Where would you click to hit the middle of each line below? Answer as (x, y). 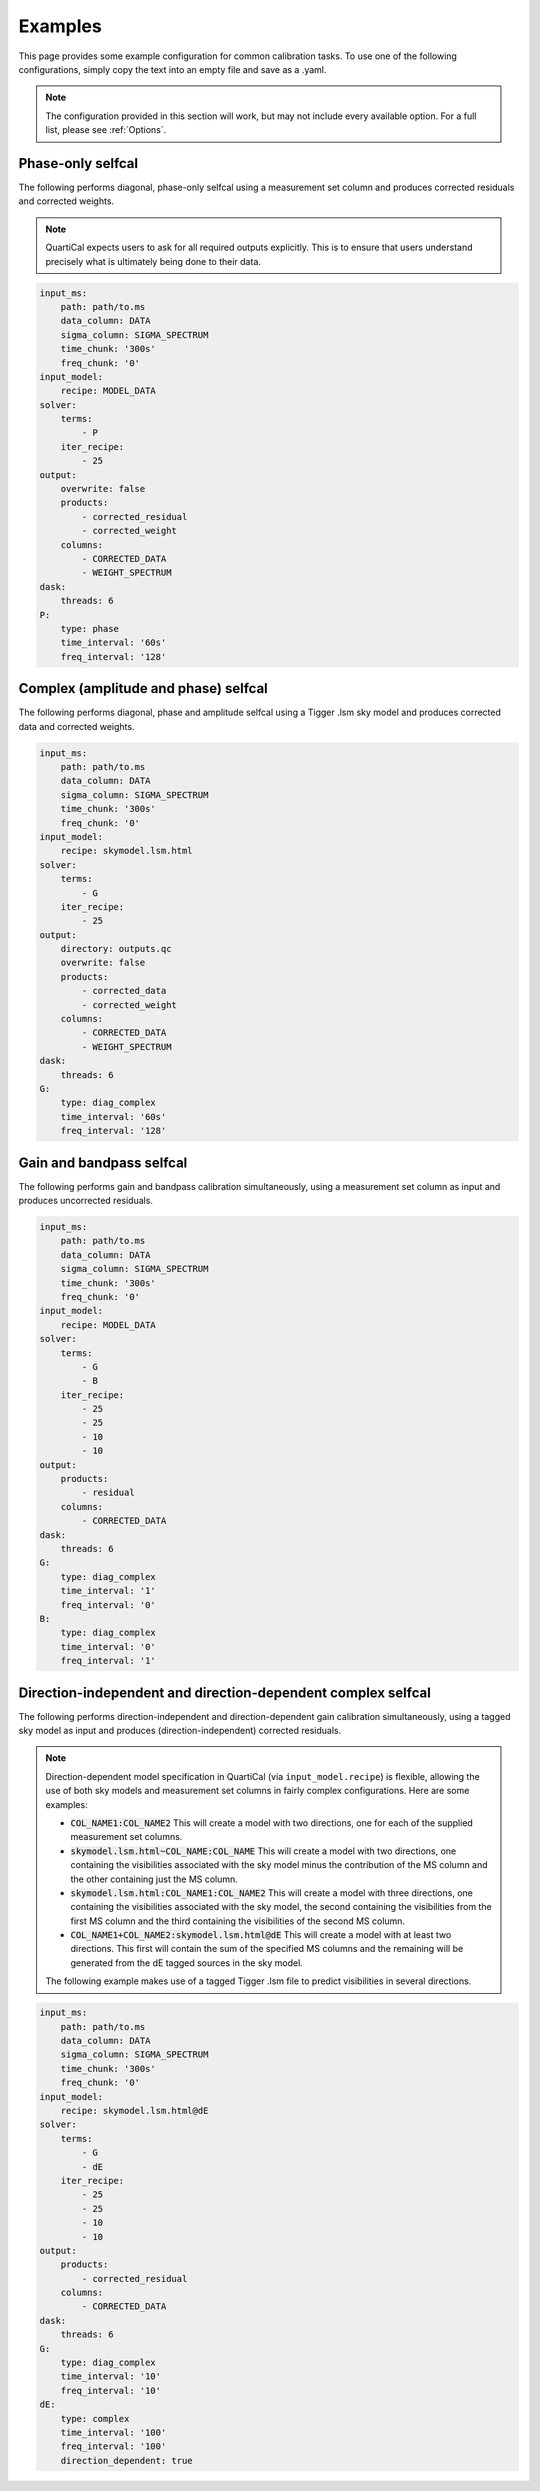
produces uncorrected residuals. (86, 1201)
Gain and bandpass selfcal (103, 1162)
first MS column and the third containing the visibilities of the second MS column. (237, 1921)
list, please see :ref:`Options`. (106, 130)
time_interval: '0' (108, 1646)
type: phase (90, 628)
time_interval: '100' (113, 2432)
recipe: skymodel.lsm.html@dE (134, 2110)
